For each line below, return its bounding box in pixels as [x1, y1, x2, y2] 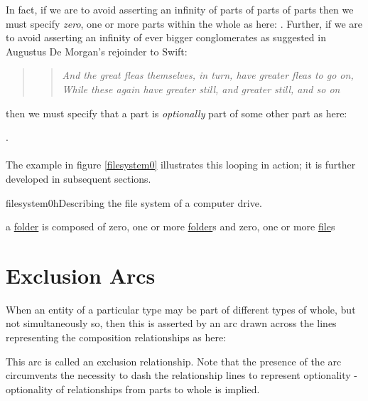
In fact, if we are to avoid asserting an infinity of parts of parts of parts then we [6, 2, 354, 16]
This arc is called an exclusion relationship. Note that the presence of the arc [6, 353, 342, 368]
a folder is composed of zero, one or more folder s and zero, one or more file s [6, 219, 335, 234]
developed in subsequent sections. [6, 171, 151, 186]
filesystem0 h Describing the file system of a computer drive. [6, 195, 262, 210]
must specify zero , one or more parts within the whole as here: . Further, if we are [6, 16, 363, 31]
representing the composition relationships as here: [6, 330, 227, 345]
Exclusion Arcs [6, 260, 156, 289]
